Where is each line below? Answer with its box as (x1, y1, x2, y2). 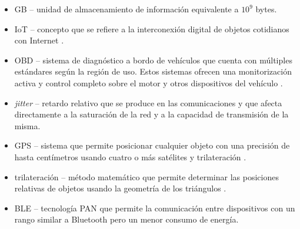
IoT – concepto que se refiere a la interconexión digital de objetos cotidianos (14, 22, 289, 35)
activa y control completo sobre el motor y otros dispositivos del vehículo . (14, 76, 283, 89)
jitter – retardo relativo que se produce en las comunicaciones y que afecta (14, 96, 282, 109)
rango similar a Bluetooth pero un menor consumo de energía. (14, 213, 239, 225)
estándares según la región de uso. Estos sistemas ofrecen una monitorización (14, 65, 292, 78)
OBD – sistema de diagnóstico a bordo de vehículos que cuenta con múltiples (14, 53, 292, 66)
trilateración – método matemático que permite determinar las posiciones (14, 170, 279, 183)
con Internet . (14, 34, 64, 46)
